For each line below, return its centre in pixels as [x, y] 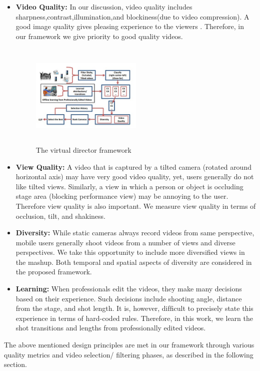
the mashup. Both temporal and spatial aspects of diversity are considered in [134, 262]
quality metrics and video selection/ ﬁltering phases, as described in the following [129, 354]
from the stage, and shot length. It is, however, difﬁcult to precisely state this [134, 308]
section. [15, 364]
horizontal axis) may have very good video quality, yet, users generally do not [135, 176]
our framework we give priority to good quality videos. [99, 36]
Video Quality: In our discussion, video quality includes [104, 7]
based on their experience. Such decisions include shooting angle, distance [129, 298]
